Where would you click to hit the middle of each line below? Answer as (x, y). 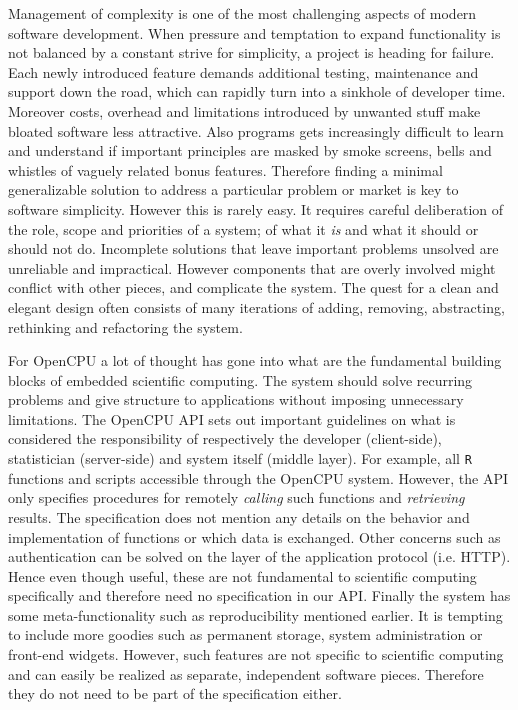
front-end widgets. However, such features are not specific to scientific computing (256, 654)
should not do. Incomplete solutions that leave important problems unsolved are (253, 248)
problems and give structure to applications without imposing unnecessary (236, 399)
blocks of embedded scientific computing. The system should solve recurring (240, 379)
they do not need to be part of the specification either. (175, 693)
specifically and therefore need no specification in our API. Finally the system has (259, 595)
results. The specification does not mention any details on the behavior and (239, 516)
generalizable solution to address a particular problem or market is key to (233, 189)
